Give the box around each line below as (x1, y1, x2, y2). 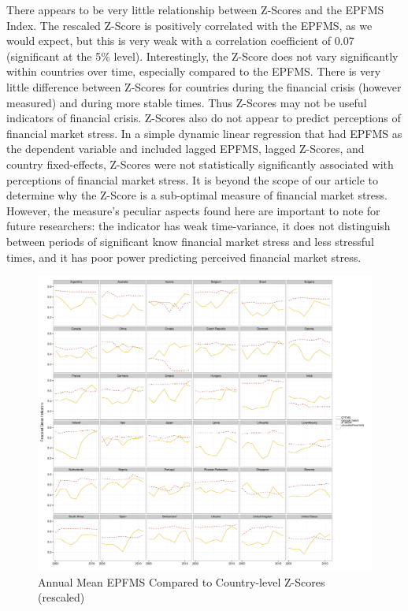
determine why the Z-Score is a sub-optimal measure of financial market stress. (6, 187, 388, 203)
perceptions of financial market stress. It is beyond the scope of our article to (6, 171, 378, 188)
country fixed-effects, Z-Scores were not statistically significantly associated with (6, 155, 394, 172)
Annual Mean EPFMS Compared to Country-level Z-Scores (38, 573, 325, 590)
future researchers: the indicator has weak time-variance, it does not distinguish (6, 218, 391, 234)
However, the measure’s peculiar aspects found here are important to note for (6, 202, 380, 218)
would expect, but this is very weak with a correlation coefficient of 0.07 (6, 32, 354, 49)
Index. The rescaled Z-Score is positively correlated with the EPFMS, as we (6, 17, 373, 33)
